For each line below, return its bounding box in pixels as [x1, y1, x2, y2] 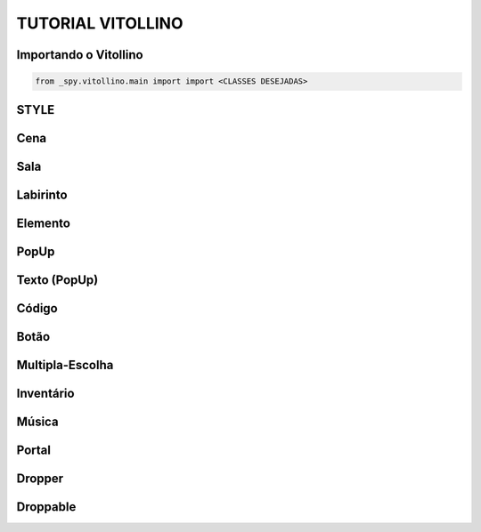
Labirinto [16, 187, 68, 202]
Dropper [16, 471, 64, 486]
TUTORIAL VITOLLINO [16, 13, 183, 33]
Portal [16, 442, 51, 457]
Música [16, 414, 59, 429]
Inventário [16, 385, 75, 400]
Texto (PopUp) [16, 272, 99, 287]
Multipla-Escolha [16, 357, 114, 373]
